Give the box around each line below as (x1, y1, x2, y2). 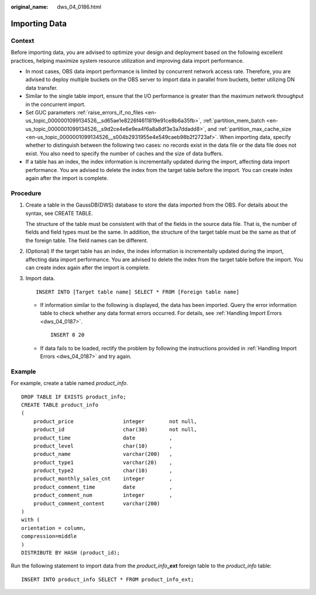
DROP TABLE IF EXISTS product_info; (21, 393, 126, 400)
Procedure (11, 189, 42, 197)
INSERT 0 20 (50, 332, 85, 339)
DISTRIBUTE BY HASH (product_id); (21, 549, 120, 556)
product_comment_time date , (33, 484, 173, 490)
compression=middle (21, 533, 77, 540)
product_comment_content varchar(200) (33, 500, 160, 507)
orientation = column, (21, 525, 87, 531)
